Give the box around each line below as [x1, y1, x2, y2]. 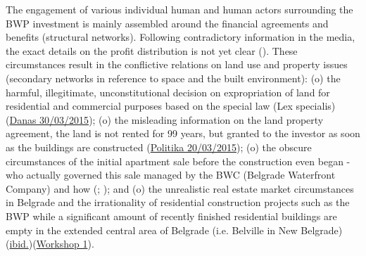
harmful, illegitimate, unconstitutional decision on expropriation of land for [6, 84, 330, 99]
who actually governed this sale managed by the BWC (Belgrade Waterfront [6, 167, 336, 182]
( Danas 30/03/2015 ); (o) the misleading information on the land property [6, 112, 324, 127]
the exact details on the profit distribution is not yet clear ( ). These [6, 43, 298, 58]
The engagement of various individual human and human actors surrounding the [6, 2, 353, 16]
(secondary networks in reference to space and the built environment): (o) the [6, 70, 341, 85]
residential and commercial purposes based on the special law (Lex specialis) [6, 98, 336, 113]
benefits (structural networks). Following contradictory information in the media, [6, 30, 355, 44]
